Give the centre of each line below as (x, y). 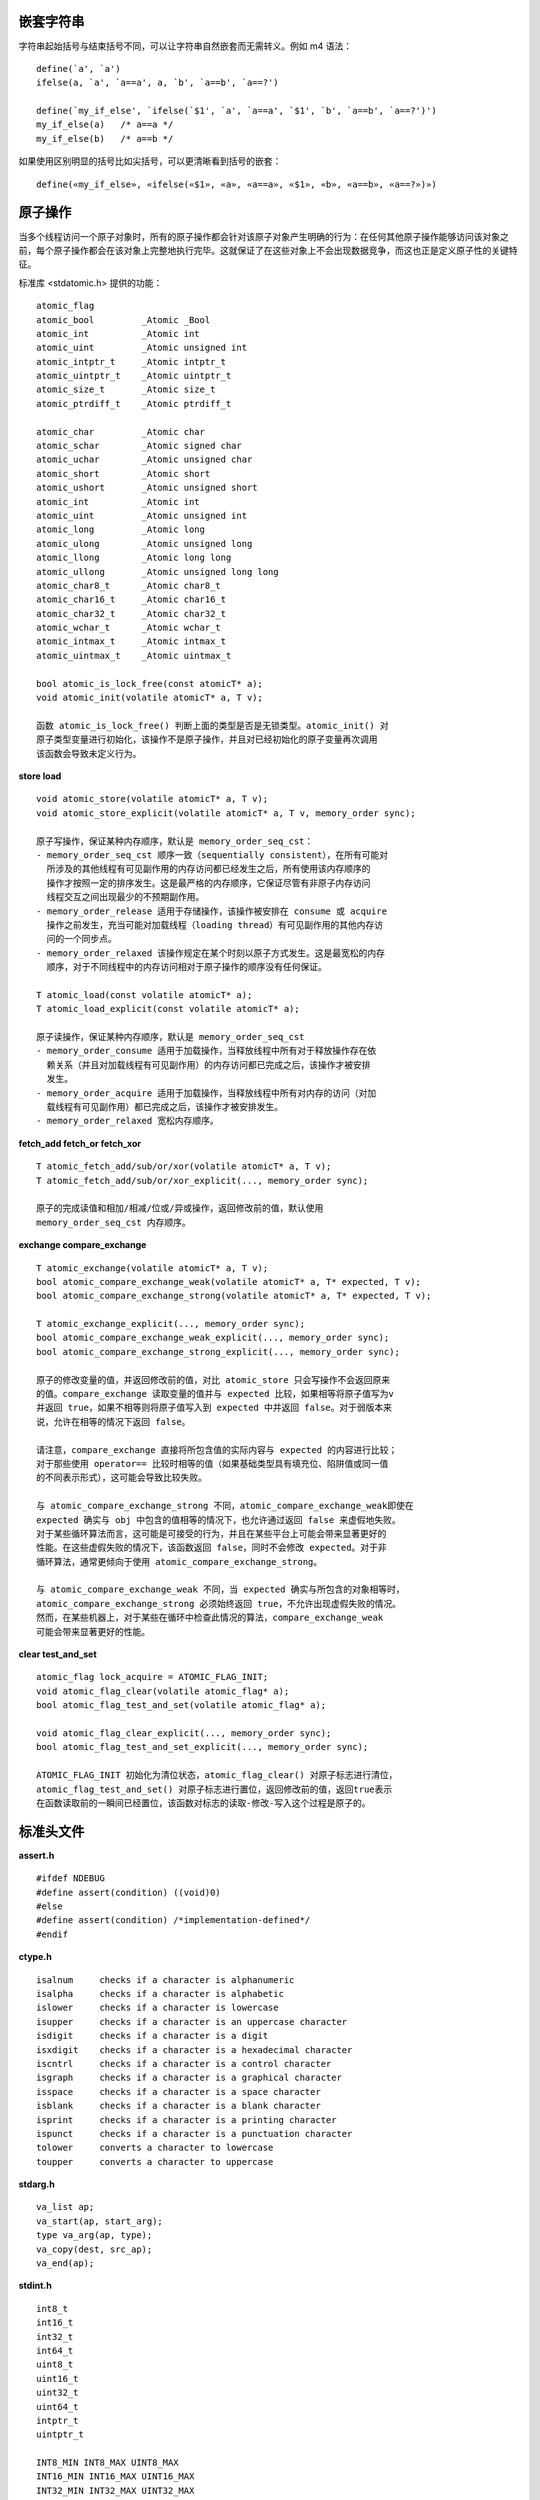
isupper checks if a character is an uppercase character (192, 2021)
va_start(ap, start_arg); (100, 2221)
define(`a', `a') (78, 68)
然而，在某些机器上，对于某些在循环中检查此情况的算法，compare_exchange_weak (210, 1618)
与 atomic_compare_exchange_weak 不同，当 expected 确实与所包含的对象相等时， (220, 1589)
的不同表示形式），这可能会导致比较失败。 (121, 1478)
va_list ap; (65, 2207)
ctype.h (35, 1957)
